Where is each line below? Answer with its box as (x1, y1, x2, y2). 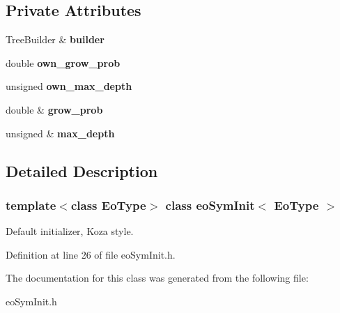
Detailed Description (6, 160, 158, 181)
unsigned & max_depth (6, 125, 115, 140)
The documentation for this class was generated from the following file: (6, 270, 309, 285)
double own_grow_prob (6, 55, 121, 70)
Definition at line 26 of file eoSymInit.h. (6, 247, 176, 261)
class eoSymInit (165, 196, 255, 213)
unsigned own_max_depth (6, 79, 132, 93)
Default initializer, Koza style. (6, 224, 134, 238)
